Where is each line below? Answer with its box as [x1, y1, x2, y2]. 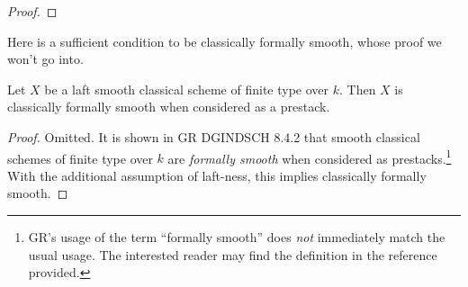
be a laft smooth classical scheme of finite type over [44, 79, 329, 98]
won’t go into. [7, 49, 84, 68]
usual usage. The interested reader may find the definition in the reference [28, 245, 437, 264]
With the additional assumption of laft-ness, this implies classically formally [7, 166, 427, 184]
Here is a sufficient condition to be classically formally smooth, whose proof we [7, 31, 442, 50]
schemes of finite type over [7, 148, 153, 167]
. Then [338, 79, 376, 98]
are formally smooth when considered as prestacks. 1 [167, 146, 452, 167]
